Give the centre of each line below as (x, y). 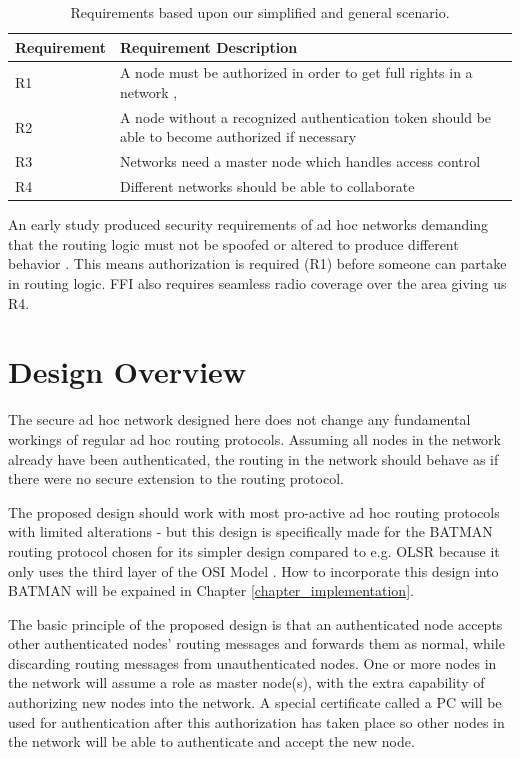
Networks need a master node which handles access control (300, 161)
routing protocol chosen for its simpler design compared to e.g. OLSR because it (254, 550)
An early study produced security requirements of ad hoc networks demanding (248, 224)
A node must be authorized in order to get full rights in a (296, 72)
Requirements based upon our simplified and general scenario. (260, 12)
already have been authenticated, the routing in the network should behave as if (253, 458)
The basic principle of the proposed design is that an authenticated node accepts (255, 623)
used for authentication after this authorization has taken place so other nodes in (256, 721)
